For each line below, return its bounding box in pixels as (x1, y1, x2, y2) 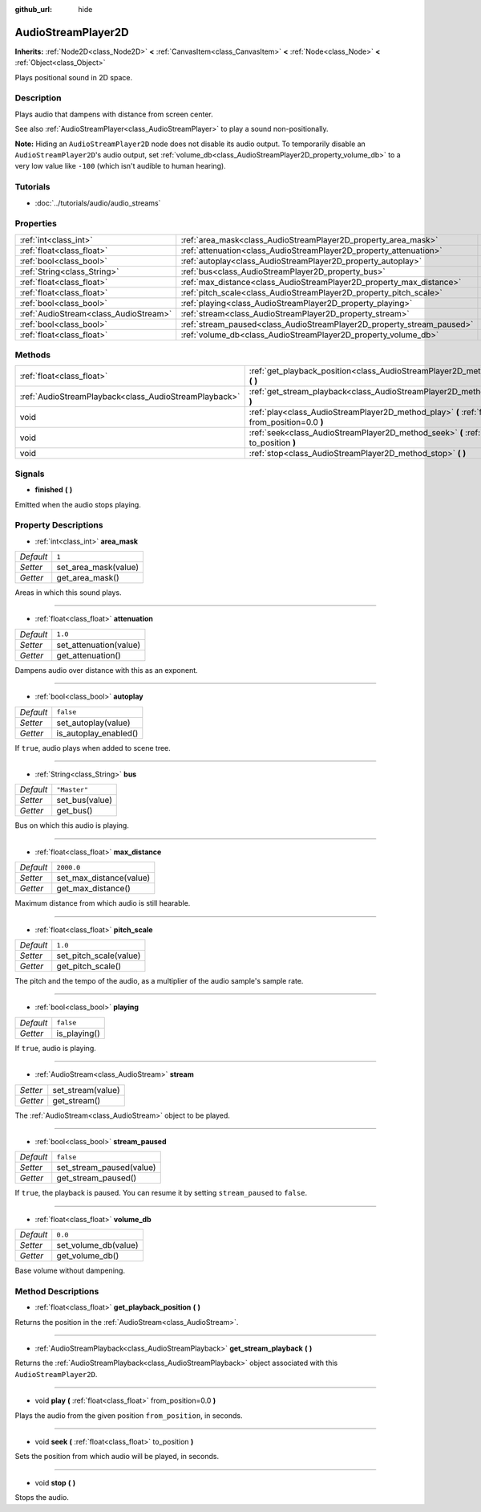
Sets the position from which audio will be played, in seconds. (14, 1452, 220, 1461)
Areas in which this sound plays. (14, 588, 122, 597)
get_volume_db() (56, 1250, 119, 1261)
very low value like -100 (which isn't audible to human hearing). (14, 161, 226, 171)
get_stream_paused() (56, 1172, 137, 1184)
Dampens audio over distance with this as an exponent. (14, 665, 198, 674)
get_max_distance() (56, 883, 131, 895)
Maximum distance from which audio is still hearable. (14, 899, 191, 908)
